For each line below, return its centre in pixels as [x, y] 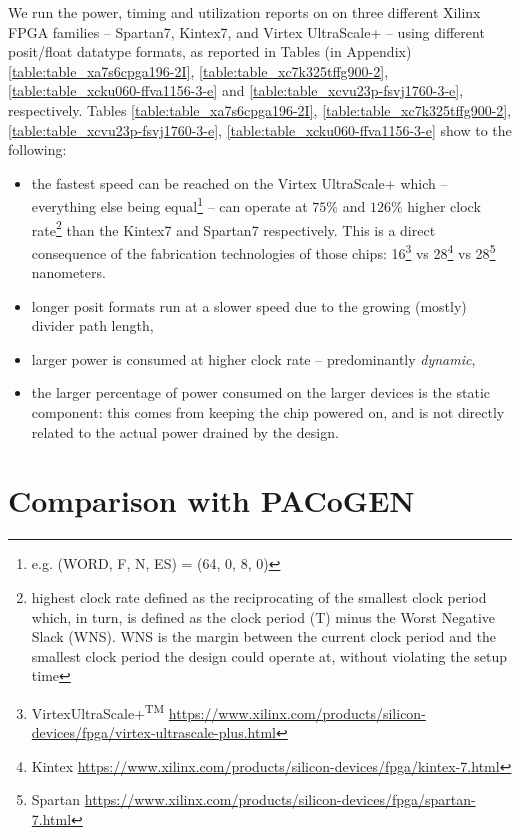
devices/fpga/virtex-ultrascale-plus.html [153, 732]
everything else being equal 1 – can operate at [169, 204]
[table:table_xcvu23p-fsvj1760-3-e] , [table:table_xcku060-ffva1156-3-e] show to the [260, 129]
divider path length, [92, 325]
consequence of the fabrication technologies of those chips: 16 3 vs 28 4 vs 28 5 [263, 251]
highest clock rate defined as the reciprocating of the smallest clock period [259, 596]
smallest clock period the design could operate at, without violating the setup [269, 655]
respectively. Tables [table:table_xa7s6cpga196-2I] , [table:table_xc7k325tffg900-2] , [260, 109]
